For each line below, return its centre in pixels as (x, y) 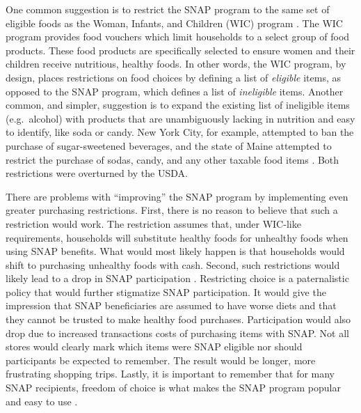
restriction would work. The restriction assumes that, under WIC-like (153, 223)
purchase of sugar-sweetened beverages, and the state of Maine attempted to (169, 145)
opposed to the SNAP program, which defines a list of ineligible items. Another (175, 91)
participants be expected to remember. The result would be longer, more (161, 360)
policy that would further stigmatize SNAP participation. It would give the (166, 291)
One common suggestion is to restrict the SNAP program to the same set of (168, 9)
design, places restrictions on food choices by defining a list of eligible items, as (174, 77)
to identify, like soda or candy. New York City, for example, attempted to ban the (180, 132)
